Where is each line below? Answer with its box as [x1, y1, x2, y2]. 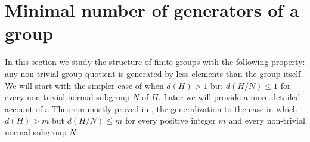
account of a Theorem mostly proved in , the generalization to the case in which [5, 102, 297, 115]
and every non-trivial [228, 114, 305, 126]
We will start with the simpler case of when [5, 79, 164, 91]
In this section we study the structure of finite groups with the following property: [5, 55, 305, 68]
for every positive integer [125, 114, 216, 126]
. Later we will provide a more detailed [158, 91, 300, 103]
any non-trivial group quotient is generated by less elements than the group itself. [5, 67, 303, 79]
